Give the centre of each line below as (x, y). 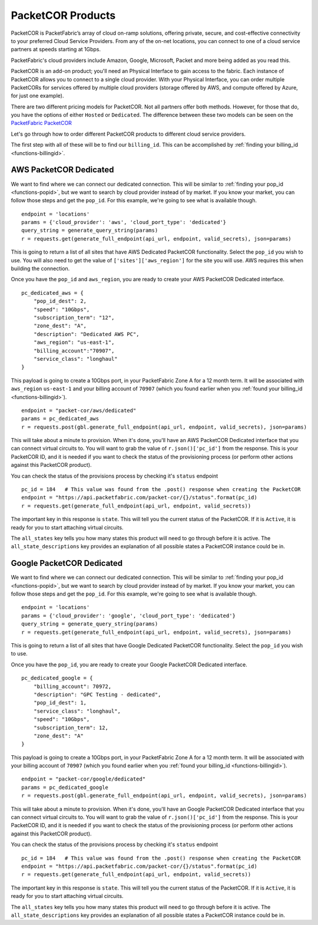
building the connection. (40, 269)
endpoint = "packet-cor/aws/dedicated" (79, 410)
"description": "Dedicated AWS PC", (86, 334)
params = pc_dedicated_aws (60, 419)
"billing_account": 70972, (72, 686)
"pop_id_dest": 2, (60, 301)
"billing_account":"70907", (74, 350)
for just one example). (37, 96)
